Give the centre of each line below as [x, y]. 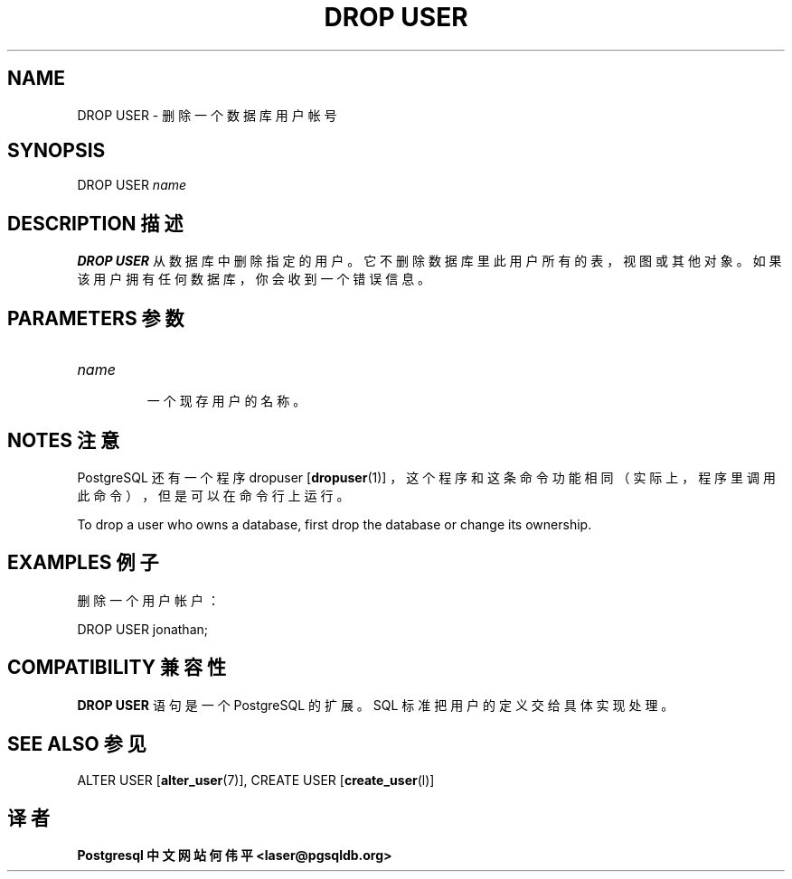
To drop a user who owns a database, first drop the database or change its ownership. [335, 524]
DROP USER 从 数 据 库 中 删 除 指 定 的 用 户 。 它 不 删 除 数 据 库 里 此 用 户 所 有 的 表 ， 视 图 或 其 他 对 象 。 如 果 [429, 261]
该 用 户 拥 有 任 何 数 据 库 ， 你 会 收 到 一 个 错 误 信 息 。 [254, 279]
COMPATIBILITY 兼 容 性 [117, 668]
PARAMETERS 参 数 [96, 318]
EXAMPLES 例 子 [83, 563]
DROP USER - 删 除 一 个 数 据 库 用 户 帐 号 [207, 115]
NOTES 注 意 [63, 440]
